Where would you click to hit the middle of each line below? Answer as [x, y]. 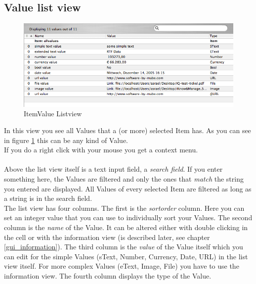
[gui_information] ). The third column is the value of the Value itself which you [124, 247]
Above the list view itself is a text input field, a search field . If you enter [113, 169]
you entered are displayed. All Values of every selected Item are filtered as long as [128, 188]
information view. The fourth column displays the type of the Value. [108, 275]
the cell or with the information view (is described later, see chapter [107, 237]
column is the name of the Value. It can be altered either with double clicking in [126, 227]
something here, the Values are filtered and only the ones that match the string [124, 179]
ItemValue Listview [53, 114]
